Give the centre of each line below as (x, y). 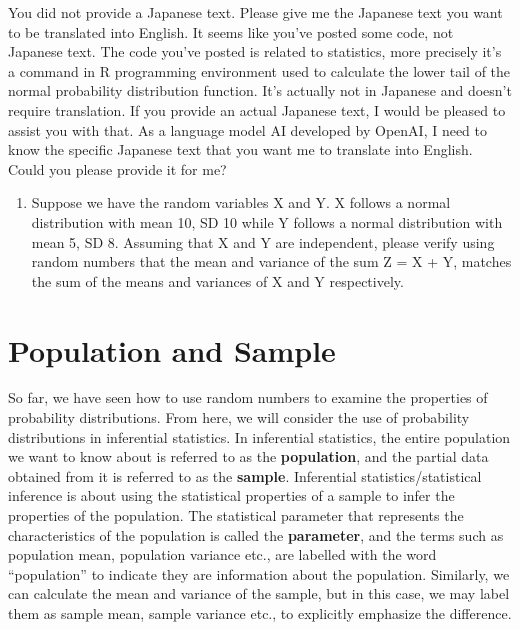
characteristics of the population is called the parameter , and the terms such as (256, 534)
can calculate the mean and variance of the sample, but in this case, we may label (259, 593)
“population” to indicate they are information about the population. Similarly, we (259, 573)
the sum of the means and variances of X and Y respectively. (217, 280)
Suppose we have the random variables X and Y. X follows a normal (241, 202)
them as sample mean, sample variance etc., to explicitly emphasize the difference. (260, 612)
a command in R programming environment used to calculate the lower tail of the (259, 70)
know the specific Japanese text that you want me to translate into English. (240, 149)
